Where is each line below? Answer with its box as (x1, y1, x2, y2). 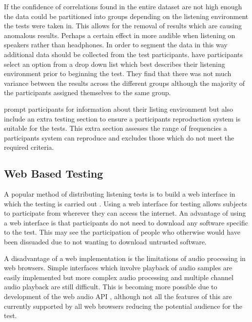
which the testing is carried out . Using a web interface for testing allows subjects (4, 198, 247, 208)
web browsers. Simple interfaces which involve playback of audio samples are (4, 262, 233, 273)
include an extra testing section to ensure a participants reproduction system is (4, 113, 241, 123)
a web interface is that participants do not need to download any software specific (4, 217, 248, 227)
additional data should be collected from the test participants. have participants (4, 49, 243, 59)
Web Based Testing (4, 166, 103, 181)
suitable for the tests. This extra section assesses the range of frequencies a (4, 123, 227, 133)
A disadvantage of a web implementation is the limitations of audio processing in (4, 253, 246, 263)
